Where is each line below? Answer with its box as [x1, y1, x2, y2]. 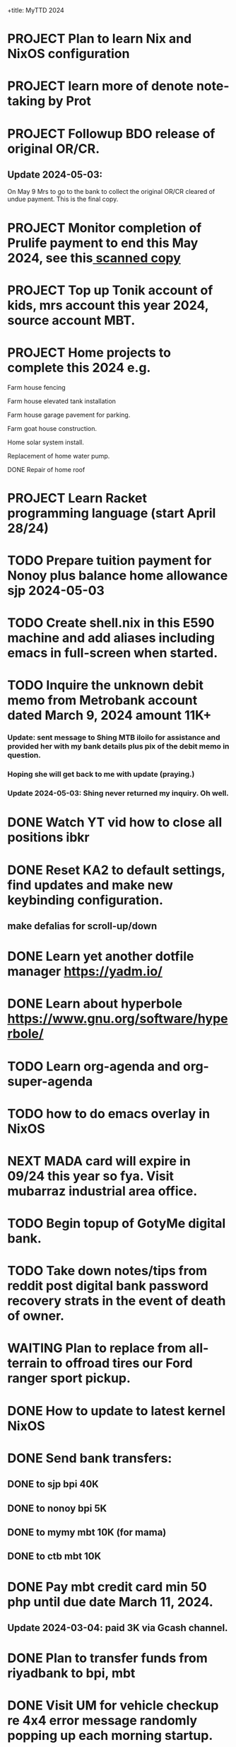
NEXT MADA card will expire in [7, 1153, 191, 1169]
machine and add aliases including [7, 630, 216, 646]
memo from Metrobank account [7, 693, 198, 708]
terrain [7, 1355, 48, 1371]
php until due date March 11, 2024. [7, 1593, 213, 1610]
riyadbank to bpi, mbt [7, 1666, 136, 1681]
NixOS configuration [7, 46, 130, 62]
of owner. [7, 1308, 65, 1324]
